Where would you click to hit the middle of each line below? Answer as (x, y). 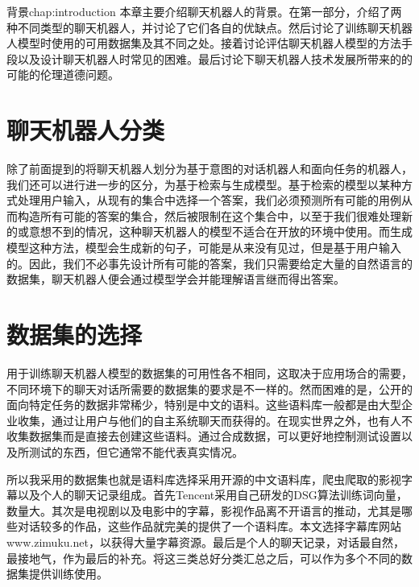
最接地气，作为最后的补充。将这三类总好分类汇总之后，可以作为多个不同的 (204, 558)
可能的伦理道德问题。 (63, 74)
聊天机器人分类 (86, 130)
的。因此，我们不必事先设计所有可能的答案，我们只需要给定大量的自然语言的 (209, 263)
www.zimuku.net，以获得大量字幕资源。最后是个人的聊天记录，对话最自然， (205, 542)
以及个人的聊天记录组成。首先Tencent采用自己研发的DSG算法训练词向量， (212, 495)
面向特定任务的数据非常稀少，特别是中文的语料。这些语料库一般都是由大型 (204, 405)
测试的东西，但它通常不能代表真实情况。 (136, 451)
